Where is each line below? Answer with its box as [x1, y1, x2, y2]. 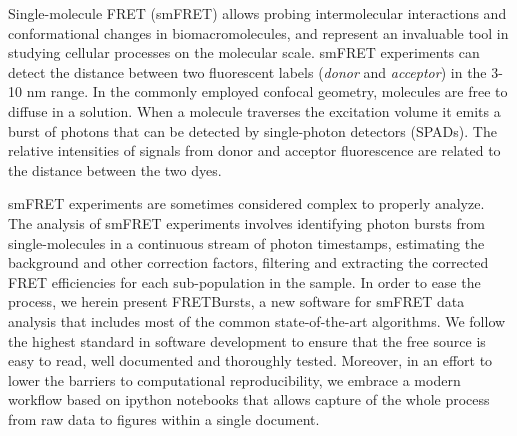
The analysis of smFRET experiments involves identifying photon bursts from [8, 212, 485, 233]
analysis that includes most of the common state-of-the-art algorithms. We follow [8, 310, 506, 331]
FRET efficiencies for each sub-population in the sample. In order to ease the [8, 271, 481, 292]
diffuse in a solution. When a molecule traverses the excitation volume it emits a [8, 100, 501, 121]
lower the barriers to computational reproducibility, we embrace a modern [8, 369, 461, 390]
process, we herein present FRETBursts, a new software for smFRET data [8, 291, 465, 312]
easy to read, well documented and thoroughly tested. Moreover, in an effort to [8, 350, 493, 371]
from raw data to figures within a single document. [8, 408, 320, 429]
